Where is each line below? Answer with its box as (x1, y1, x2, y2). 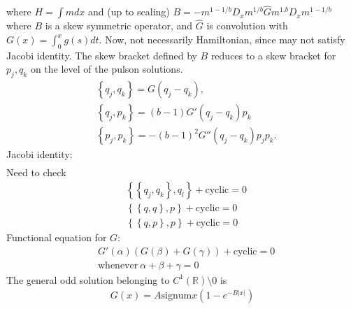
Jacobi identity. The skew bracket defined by (6, 48, 197, 62)
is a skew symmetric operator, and (45, 18, 193, 33)
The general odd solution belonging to (6, 272, 170, 287)
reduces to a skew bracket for (210, 48, 336, 62)
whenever (98, 260, 138, 271)
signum (161, 291, 192, 301)
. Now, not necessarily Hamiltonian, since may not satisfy (99, 32, 345, 47)
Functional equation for (6, 230, 107, 245)
